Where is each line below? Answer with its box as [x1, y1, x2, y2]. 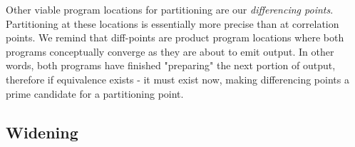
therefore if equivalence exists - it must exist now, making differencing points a [6, 71, 349, 86]
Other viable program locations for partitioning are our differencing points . [6, 2, 334, 16]
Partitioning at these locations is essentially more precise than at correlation [6, 16, 339, 31]
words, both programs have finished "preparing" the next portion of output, [6, 58, 336, 73]
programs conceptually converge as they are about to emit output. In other [6, 44, 334, 59]
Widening [6, 121, 78, 143]
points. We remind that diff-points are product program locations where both [6, 30, 344, 45]
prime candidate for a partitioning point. [6, 86, 184, 101]
